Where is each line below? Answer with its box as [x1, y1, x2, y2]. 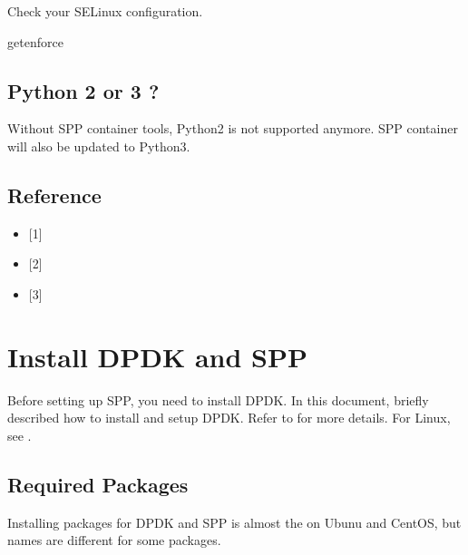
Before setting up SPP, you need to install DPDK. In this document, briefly [7, 390, 429, 409]
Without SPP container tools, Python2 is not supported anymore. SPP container [7, 119, 458, 138]
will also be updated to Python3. [7, 136, 190, 155]
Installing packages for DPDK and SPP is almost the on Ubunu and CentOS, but [7, 512, 462, 531]
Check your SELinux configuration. [7, 2, 203, 20]
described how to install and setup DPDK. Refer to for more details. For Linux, [7, 408, 451, 427]
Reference [7, 180, 102, 209]
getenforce [7, 32, 63, 51]
